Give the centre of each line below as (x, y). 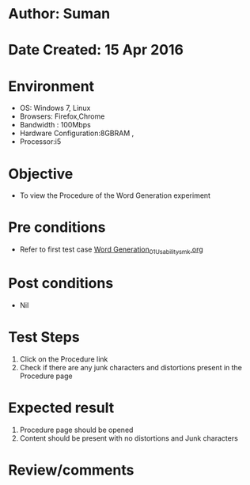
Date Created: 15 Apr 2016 (96, 50)
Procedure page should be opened (76, 430)
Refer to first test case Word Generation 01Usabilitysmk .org (111, 250)
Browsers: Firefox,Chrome (62, 116)
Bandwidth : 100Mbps (55, 125)
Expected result (61, 408)
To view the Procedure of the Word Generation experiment (115, 195)
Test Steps (44, 337)
